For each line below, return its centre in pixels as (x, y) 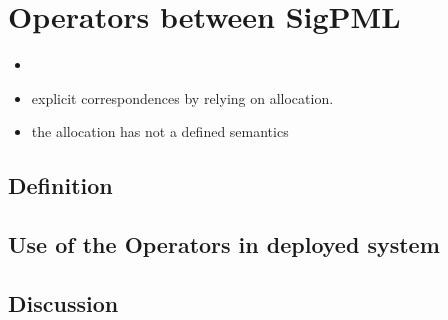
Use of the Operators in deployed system (224, 244)
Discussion (63, 302)
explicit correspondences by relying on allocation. (182, 97)
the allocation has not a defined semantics (160, 131)
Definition (60, 185)
